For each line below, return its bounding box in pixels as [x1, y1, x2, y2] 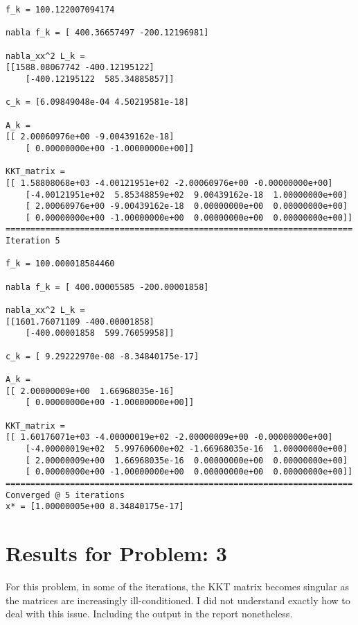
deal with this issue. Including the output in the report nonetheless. [6, 606, 293, 621]
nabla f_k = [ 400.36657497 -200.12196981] [6, 28, 209, 38]
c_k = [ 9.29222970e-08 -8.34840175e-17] [6, 351, 199, 361]
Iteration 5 [6, 236, 60, 246]
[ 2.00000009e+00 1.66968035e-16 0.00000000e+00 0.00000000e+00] [25, 455, 348, 465]
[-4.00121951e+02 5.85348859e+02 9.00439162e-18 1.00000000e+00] [25, 189, 348, 200]
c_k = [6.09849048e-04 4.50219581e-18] [6, 97, 189, 108]
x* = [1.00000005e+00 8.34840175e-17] [6, 502, 184, 512]
